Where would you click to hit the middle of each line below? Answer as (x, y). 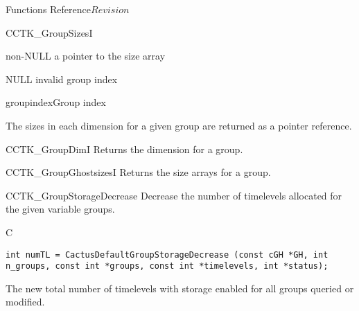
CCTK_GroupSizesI (49, 32)
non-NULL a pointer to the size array (86, 56)
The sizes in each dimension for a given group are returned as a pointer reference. (179, 125)
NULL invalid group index (62, 79)
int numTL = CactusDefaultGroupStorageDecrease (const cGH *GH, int (167, 255)
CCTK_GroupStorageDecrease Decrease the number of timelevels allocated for (174, 195)
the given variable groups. (60, 209)
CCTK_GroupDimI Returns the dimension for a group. (124, 149)
